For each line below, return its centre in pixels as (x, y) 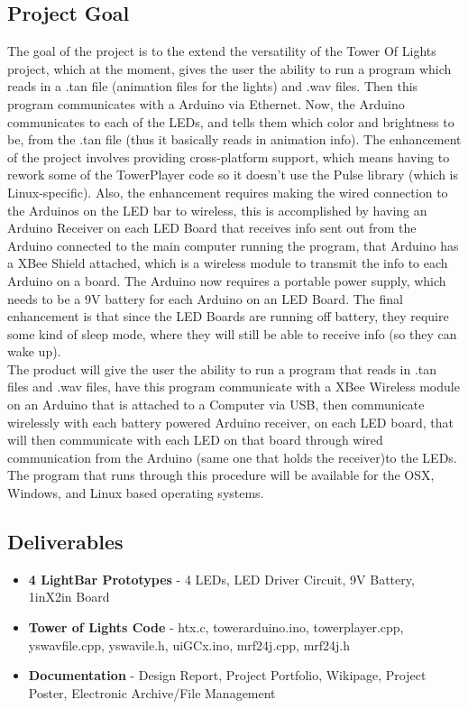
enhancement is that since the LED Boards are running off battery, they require (228, 316)
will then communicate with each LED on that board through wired (195, 440)
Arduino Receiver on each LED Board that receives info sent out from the (212, 228)
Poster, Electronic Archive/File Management (152, 692)
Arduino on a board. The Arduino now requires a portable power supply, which (227, 280)
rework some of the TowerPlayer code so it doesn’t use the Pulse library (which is (233, 175)
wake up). (34, 351)
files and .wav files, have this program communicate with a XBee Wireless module (234, 387)
